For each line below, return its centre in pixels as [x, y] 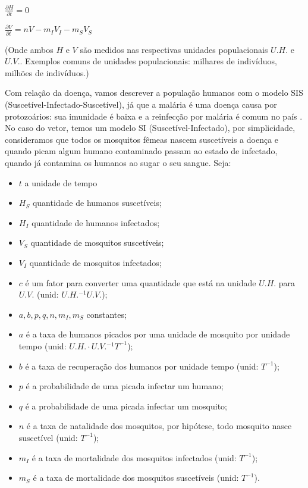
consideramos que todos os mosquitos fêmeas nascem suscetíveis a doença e [142, 139]
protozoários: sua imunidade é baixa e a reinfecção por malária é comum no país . [154, 116]
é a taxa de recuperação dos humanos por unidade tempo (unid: [142, 366]
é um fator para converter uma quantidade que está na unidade [141, 282]
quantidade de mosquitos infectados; [95, 262]
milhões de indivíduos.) [47, 72]
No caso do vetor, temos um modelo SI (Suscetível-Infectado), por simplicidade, [150, 128]
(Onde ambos [29, 49]
